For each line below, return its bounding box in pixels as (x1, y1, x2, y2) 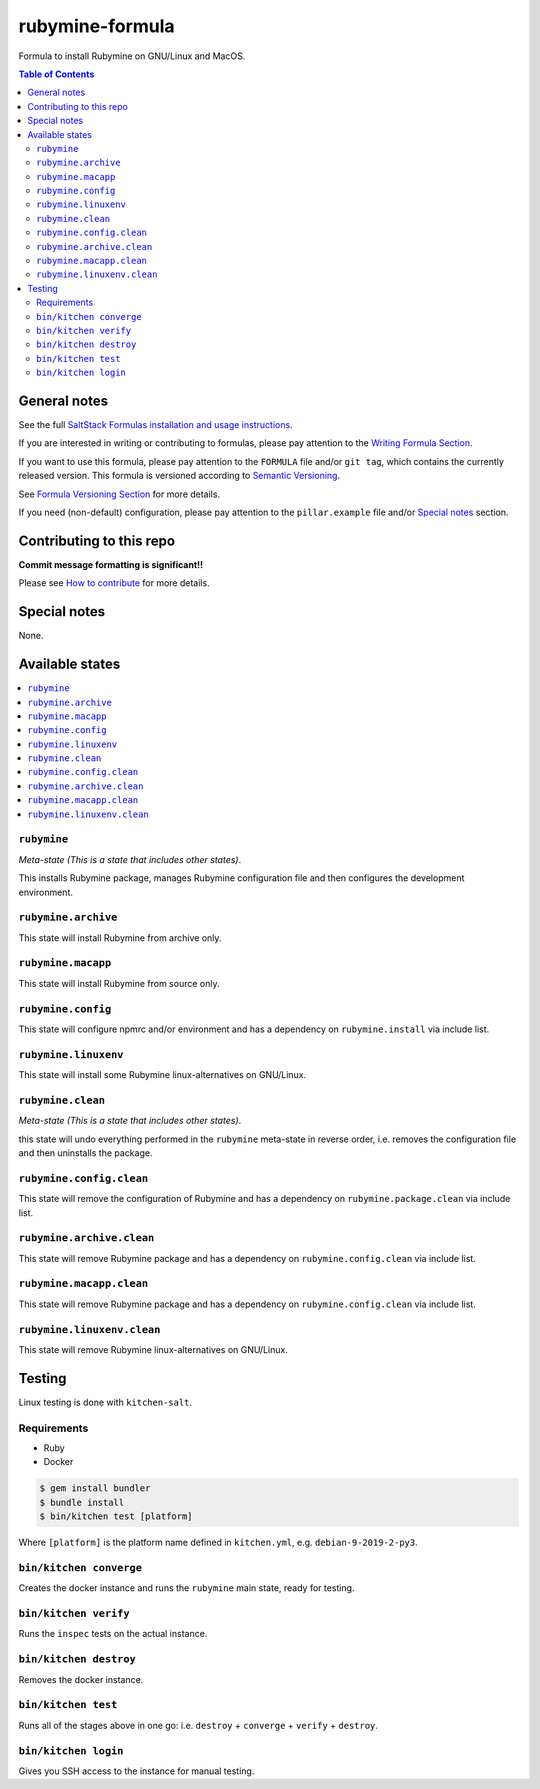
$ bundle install (39, 1496, 125, 1508)
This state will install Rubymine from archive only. (18, 931, 222, 944)
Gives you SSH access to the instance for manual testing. (18, 1765, 255, 1777)
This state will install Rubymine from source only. (18, 977, 220, 989)
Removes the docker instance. (18, 1673, 144, 1685)
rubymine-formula (18, 15, 175, 37)
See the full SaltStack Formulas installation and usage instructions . (18, 419, 294, 431)
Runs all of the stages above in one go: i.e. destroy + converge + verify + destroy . (18, 1719, 379, 1731)
